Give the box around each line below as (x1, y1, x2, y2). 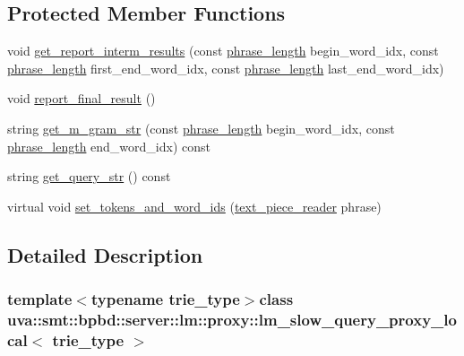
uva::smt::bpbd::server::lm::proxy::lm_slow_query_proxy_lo (7, 308, 457, 330)
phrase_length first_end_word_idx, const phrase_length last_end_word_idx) (7, 58, 444, 77)
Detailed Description (7, 240, 203, 268)
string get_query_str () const (7, 167, 171, 186)
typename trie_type (90, 288, 240, 310)
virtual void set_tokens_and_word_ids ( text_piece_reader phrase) (7, 196, 382, 215)
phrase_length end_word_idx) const (7, 136, 211, 155)
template (7, 288, 73, 310)
